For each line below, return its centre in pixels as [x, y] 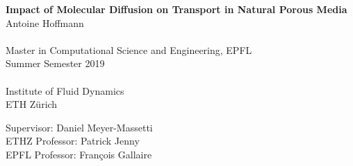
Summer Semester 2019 [55, 63]
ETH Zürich [32, 104]
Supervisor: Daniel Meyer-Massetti [79, 127]
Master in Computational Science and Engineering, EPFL [129, 49]
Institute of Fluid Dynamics [65, 90]
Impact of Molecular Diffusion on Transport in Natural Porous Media [176, 9]
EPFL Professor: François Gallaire [79, 154]
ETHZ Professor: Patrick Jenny [73, 141]
